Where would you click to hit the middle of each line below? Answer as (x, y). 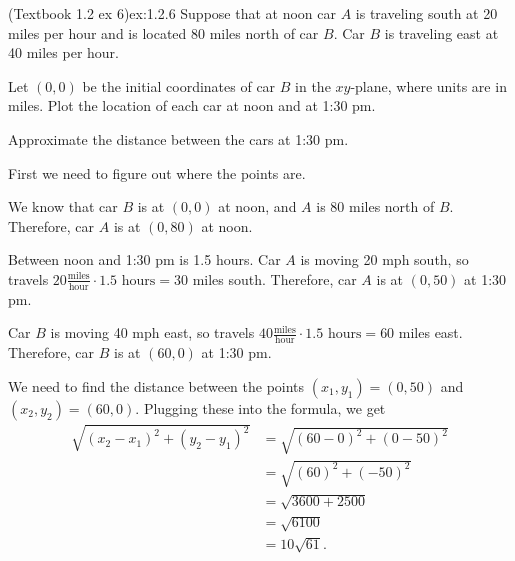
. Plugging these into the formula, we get (260, 407)
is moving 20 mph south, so (384, 259)
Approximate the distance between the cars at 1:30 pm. (178, 138)
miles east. (430, 332)
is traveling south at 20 (426, 13)
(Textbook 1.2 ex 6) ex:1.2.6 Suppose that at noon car (172, 13)
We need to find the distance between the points (156, 385)
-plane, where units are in (428, 85)
